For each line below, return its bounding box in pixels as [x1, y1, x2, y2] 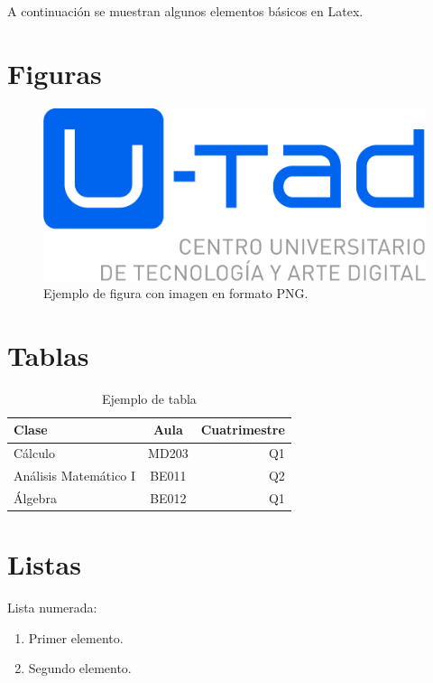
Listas [7, 546, 81, 583]
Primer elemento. [28, 628, 124, 647]
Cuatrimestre [200, 420, 285, 439]
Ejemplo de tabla [102, 388, 197, 407]
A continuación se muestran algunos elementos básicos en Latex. [7, 2, 364, 20]
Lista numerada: [7, 598, 97, 617]
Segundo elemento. [28, 659, 132, 678]
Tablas [7, 336, 89, 373]
